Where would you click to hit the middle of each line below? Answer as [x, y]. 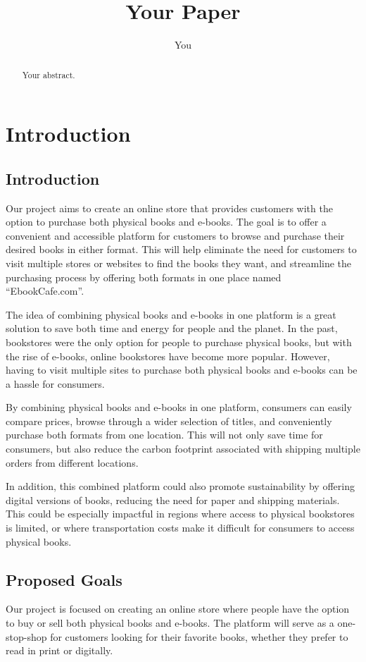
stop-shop [26, 636]
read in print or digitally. [59, 650]
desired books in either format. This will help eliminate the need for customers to [181, 249]
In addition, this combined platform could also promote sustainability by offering [180, 486]
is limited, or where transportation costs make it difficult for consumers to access [180, 528]
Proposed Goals [64, 579]
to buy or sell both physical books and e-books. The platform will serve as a [170, 623]
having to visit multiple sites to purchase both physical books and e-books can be [182, 370]
